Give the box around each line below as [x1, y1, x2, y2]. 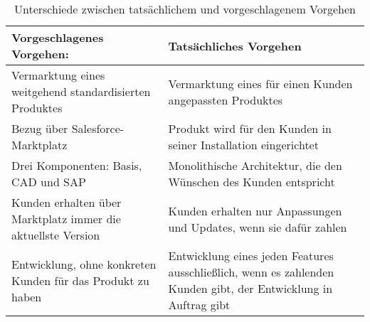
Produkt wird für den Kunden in [168, 120, 332, 136]
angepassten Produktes [168, 91, 283, 108]
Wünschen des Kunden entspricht [168, 173, 335, 190]
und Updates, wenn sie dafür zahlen [168, 218, 347, 235]
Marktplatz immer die [11, 210, 121, 227]
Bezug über [11, 120, 68, 136]
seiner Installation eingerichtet [168, 136, 319, 153]
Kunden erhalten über [11, 194, 122, 210]
